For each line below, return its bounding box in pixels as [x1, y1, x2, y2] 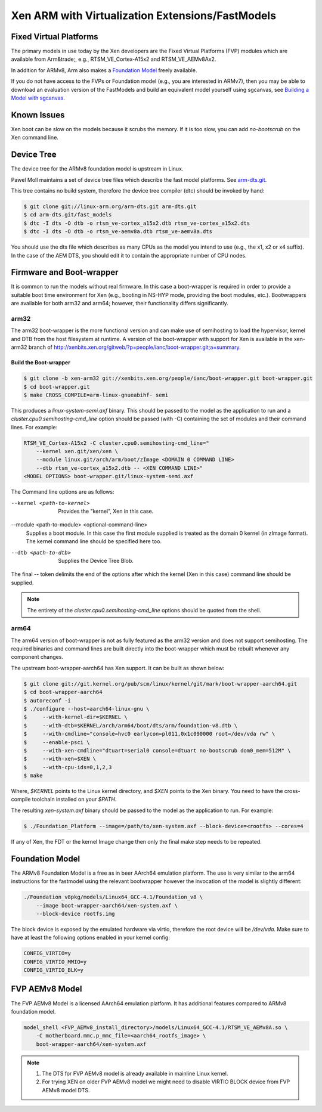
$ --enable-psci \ [23, 739, 90, 745]
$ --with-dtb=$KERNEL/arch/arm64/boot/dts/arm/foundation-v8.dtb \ [23, 722, 238, 729]
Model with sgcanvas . [11, 94, 65, 101]
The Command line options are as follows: [11, 488, 114, 495]
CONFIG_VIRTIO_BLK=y [23, 967, 83, 974]
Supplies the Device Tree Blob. [58, 557, 134, 564]
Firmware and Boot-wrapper [11, 267, 119, 277]
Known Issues [11, 110, 65, 120]
